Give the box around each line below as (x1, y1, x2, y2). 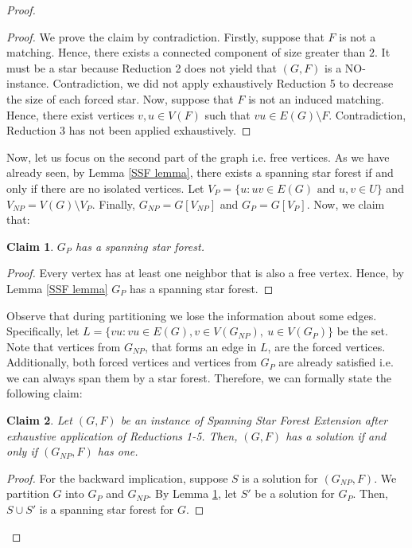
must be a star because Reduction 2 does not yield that (6, 59, 278, 76)
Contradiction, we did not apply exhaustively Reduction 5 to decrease (52, 75, 394, 92)
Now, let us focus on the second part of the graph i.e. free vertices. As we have (6, 148, 390, 165)
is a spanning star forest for (39, 501, 174, 518)
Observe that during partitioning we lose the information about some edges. (6, 307, 377, 323)
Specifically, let (6, 323, 80, 339)
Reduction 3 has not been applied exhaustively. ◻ (6, 122, 251, 139)
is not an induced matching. (248, 90, 384, 107)
